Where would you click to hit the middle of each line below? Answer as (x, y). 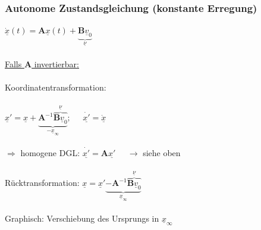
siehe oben (162, 152)
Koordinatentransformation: (56, 87)
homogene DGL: (50, 152)
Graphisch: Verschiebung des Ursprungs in (82, 218)
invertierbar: (56, 63)
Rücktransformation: (42, 183)
